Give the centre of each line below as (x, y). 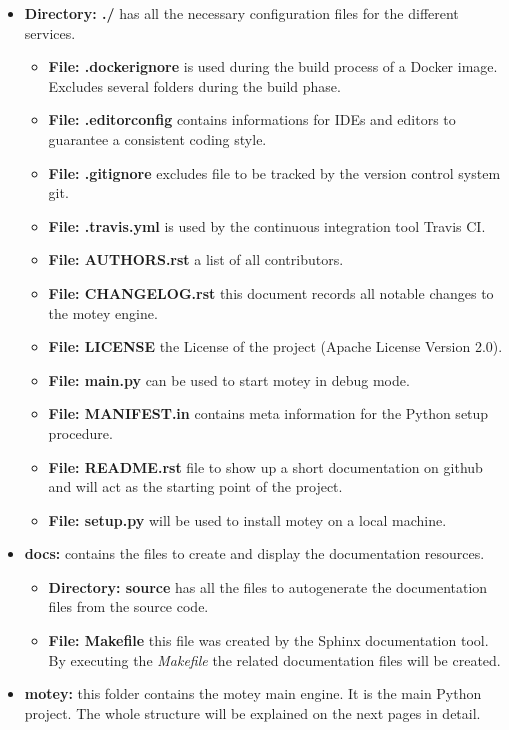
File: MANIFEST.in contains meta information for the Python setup (268, 413)
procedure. (80, 432)
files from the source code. (128, 606)
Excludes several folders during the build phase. (194, 85)
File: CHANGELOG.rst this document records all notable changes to (271, 292)
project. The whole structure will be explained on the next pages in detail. (252, 712)
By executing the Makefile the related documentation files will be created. (274, 659)
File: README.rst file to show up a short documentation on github (265, 466)
